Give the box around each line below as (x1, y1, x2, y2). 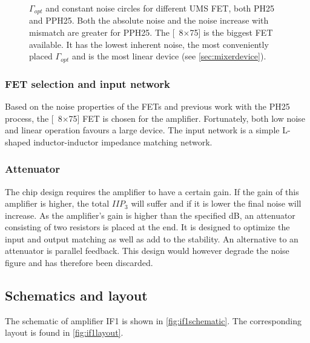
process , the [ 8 (5, 112, 62, 124)
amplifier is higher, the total (5, 197, 110, 210)
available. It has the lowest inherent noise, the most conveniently (29, 38, 269, 50)
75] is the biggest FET (190, 26, 273, 39)
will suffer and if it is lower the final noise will (131, 197, 302, 210)
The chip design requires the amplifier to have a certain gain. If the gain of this (5, 185, 299, 198)
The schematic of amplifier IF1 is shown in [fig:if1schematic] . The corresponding (5, 314, 302, 327)
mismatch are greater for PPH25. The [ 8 (29, 26, 183, 39)
